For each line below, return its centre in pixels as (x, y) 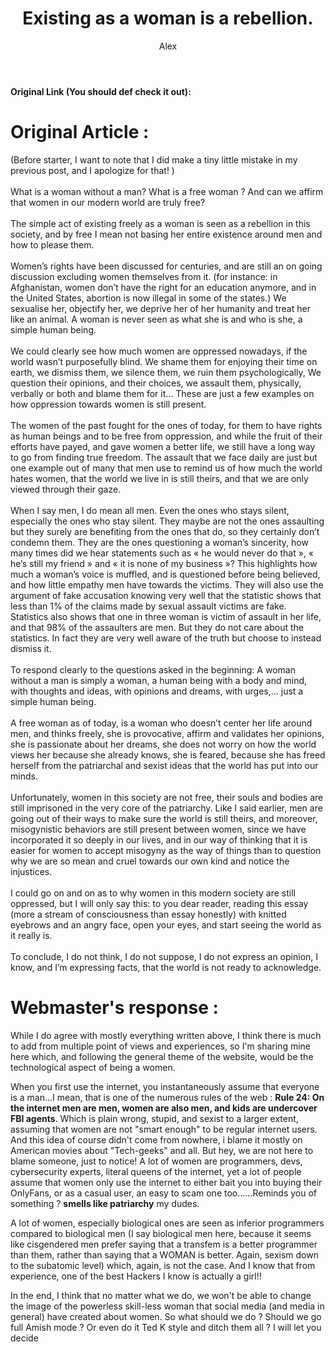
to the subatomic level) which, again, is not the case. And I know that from (163, 1265)
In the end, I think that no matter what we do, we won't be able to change (161, 1295)
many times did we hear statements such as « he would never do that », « (162, 553)
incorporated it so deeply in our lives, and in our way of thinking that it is (159, 839)
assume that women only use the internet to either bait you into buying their (166, 1182)
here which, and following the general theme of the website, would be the (162, 1056)
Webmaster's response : (114, 1008)
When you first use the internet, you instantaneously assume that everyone (165, 1086)
